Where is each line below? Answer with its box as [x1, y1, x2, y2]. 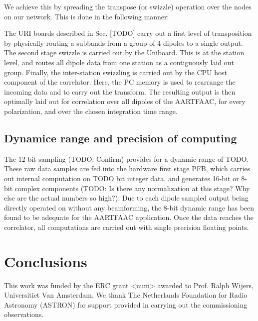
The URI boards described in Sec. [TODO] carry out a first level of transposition [4, 28, 252, 38]
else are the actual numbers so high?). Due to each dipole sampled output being [4, 193, 249, 203]
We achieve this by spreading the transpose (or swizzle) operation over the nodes [4, 1, 252, 11]
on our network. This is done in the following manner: [4, 11, 169, 21]
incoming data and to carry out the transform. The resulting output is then [4, 86, 236, 97]
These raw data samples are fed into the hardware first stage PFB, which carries [4, 163, 251, 174]
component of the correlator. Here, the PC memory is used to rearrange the [4, 77, 236, 87]
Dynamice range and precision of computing [4, 130, 237, 145]
